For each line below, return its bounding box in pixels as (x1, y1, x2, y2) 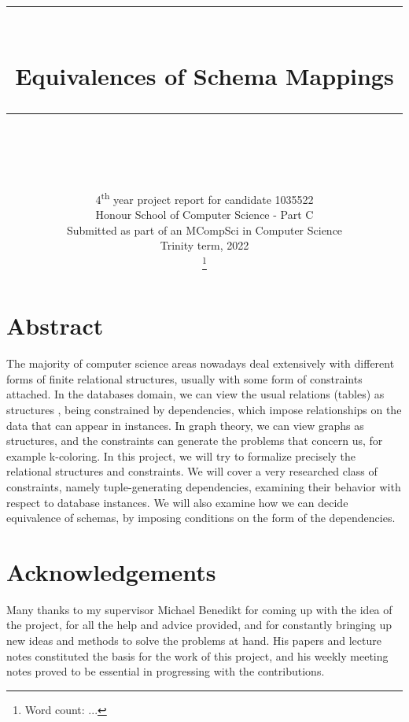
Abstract (6, 309, 104, 342)
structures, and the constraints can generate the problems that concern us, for (6, 432, 383, 449)
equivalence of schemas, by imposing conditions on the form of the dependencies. (6, 509, 396, 526)
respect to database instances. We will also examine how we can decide (6, 494, 348, 510)
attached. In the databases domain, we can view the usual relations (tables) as (6, 386, 385, 402)
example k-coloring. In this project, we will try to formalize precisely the (6, 447, 356, 464)
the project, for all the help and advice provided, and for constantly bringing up (6, 616, 392, 633)
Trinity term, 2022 (160, 237, 249, 254)
